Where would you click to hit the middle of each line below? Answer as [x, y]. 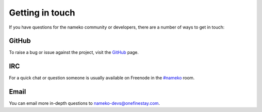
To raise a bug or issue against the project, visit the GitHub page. [74, 52]
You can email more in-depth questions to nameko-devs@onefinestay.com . [84, 103]
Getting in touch [42, 13]
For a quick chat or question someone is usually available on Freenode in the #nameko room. [102, 78]
